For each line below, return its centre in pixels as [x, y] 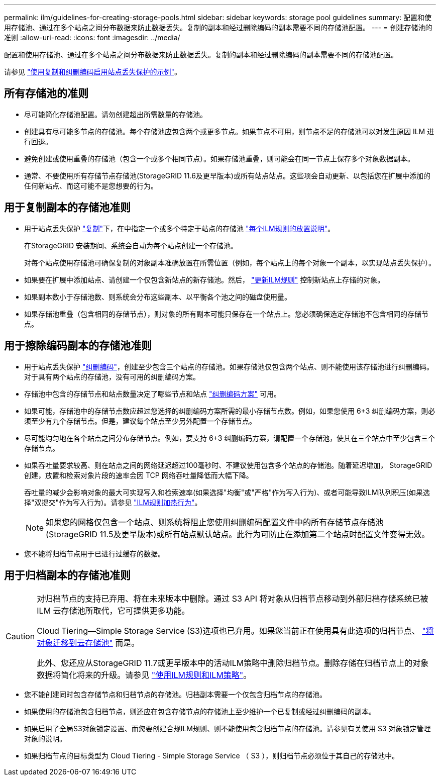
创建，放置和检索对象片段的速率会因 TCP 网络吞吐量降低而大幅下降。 [139, 475]
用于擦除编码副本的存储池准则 [78, 346]
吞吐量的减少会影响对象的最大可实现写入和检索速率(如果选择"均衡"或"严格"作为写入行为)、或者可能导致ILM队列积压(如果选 [227, 492]
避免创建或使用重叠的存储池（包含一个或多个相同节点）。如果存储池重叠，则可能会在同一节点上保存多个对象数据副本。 [219, 158]
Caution [20, 637]
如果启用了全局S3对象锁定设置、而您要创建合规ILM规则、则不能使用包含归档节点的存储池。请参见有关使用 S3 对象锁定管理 [228, 729]
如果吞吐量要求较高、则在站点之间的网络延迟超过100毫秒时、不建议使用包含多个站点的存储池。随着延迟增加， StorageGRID [228, 465]
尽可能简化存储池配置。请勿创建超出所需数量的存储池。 [116, 114]
